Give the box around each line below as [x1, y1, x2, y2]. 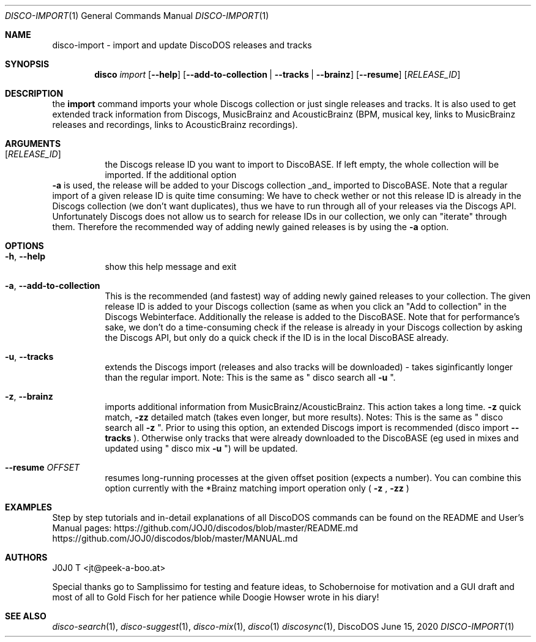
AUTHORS [5, 552, 48, 562]
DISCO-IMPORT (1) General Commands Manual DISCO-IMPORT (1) [5, 10, 269, 21]
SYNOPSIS [5, 59, 50, 69]
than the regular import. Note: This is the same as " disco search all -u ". [105, 372, 396, 383]
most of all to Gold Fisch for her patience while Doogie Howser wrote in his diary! [52, 592, 379, 602]
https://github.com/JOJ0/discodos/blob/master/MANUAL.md [52, 533, 298, 543]
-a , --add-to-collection [5, 280, 100, 291]
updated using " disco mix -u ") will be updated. [105, 443, 298, 454]
